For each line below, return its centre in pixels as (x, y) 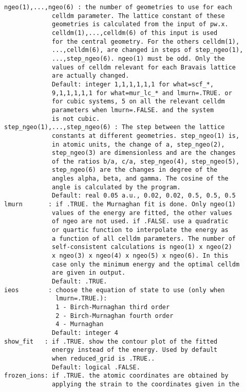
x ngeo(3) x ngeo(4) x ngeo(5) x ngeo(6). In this (140, 256)
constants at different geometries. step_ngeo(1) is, (146, 136)
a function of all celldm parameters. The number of (144, 238)
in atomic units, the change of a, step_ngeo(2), (138, 144)
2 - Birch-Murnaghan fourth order (115, 316)
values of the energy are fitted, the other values (142, 213)
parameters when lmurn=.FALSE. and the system (133, 110)
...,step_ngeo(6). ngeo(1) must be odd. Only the (138, 58)
